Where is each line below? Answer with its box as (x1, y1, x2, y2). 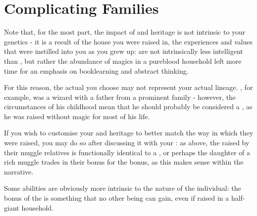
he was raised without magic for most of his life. (4, 111, 150, 121)
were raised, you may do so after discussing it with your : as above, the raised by (4, 137, 250, 148)
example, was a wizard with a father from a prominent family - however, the (4, 91, 236, 102)
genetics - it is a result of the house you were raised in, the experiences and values (4, 36, 253, 46)
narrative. (4, 166, 34, 176)
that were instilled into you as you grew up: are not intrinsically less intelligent (4, 46, 243, 56)
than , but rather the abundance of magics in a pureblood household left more (4, 55, 242, 66)
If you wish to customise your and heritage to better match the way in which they (4, 128, 254, 138)
